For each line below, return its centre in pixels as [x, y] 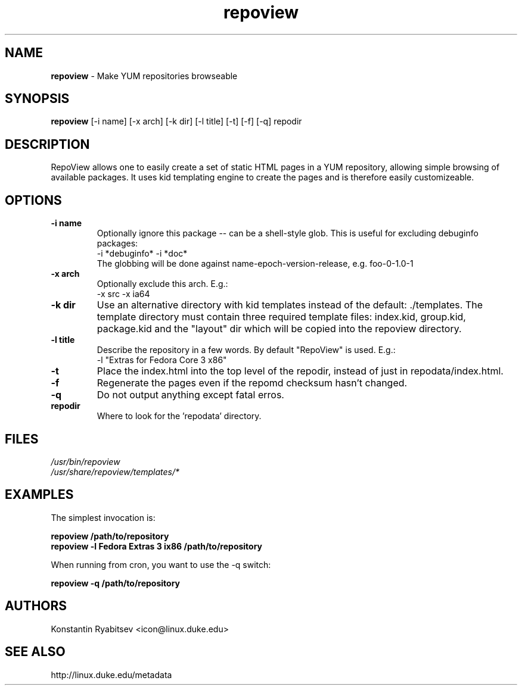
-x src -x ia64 [123, 294]
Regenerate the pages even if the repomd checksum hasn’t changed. [252, 383]
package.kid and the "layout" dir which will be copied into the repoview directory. [279, 329]
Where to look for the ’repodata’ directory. [179, 416]
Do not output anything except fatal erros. [190, 395]
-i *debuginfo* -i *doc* [142, 254]
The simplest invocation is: [103, 517]
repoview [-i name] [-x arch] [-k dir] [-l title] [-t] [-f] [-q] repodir [176, 121]
